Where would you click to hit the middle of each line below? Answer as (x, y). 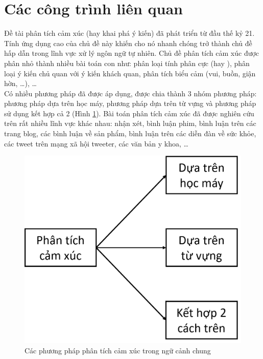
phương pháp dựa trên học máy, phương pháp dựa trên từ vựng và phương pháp (130, 103)
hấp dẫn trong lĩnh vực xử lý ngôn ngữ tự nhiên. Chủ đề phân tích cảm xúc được (132, 53)
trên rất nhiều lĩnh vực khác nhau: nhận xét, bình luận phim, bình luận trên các (130, 123)
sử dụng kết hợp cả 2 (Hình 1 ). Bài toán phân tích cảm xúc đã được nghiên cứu (129, 113)
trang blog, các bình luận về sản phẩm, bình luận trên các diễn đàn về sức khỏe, (130, 133)
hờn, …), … (20, 83)
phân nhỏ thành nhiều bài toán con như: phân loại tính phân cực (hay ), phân (127, 63)
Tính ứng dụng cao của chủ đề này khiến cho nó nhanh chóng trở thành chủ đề (128, 43)
